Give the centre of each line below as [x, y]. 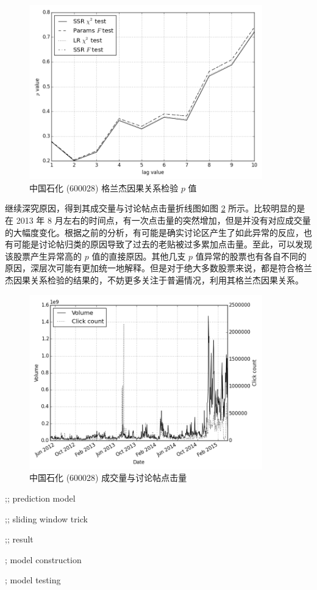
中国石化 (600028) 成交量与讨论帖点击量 [108, 478]
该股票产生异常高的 [43, 256]
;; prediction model [40, 498]
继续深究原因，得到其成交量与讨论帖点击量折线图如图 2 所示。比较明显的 [151, 208]
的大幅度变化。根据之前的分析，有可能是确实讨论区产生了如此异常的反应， [154, 232]
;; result [19, 539]
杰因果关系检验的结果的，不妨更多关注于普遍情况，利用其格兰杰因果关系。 [154, 279]
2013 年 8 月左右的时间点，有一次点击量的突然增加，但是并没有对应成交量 [163, 220]
